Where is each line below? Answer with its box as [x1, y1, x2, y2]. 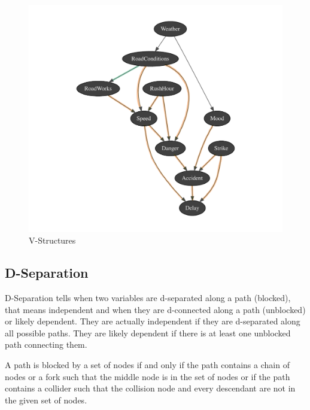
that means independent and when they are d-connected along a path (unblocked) [5, 303, 306, 315]
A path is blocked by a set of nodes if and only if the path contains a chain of [5, 359, 290, 371]
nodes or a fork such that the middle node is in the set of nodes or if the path [5, 370, 290, 382]
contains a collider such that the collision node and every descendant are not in [5, 382, 296, 394]
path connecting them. [5, 338, 87, 351]
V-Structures [29, 234, 76, 247]
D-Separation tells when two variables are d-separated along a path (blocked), [5, 291, 291, 304]
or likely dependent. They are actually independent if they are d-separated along [5, 315, 300, 327]
